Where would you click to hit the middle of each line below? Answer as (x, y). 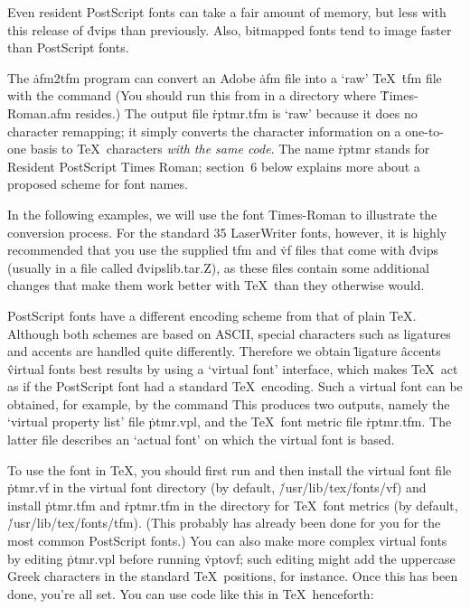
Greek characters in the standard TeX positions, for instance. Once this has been (233, 576)
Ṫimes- (399, 95)
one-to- (425, 131)
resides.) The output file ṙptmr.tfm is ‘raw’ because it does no (246, 112)
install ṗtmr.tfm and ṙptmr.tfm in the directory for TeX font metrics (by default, (233, 505)
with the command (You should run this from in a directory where (192, 95)
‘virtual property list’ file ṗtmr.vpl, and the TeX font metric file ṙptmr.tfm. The (230, 422)
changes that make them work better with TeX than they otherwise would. (216, 285)
